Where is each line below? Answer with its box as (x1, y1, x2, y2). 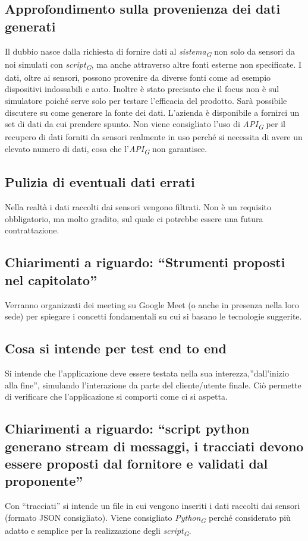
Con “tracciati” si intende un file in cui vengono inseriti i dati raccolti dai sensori (5, 499, 300, 512)
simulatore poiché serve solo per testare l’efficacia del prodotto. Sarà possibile (5, 94, 287, 107)
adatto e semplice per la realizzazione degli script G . (5, 524, 191, 538)
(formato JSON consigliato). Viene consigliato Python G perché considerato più (5, 511, 291, 525)
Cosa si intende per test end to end (5, 339, 227, 357)
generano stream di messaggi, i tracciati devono (5, 436, 304, 455)
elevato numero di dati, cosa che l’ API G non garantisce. (5, 142, 208, 156)
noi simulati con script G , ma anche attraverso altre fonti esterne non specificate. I (5, 58, 302, 72)
